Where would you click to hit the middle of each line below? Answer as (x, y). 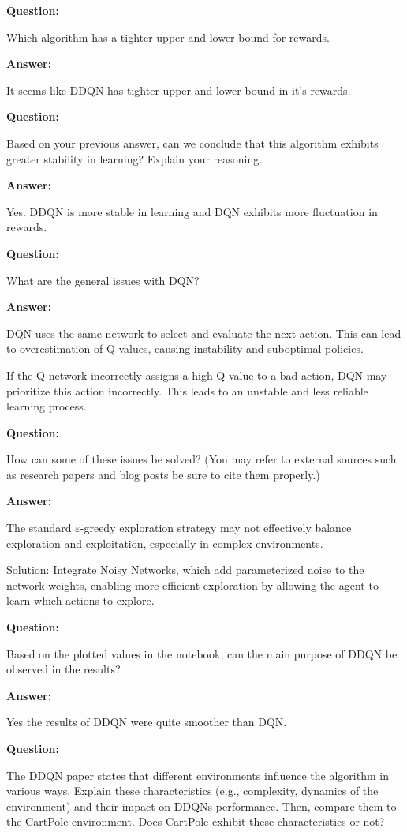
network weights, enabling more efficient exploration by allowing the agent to (192, 585)
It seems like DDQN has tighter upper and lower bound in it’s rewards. (179, 90)
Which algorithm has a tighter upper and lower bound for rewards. (168, 37)
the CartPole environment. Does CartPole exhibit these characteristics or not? (196, 821)
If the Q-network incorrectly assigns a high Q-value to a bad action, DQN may (197, 375)
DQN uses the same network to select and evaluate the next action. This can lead (204, 333)
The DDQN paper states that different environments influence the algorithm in (198, 775)
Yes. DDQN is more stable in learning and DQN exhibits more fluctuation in (192, 211)
